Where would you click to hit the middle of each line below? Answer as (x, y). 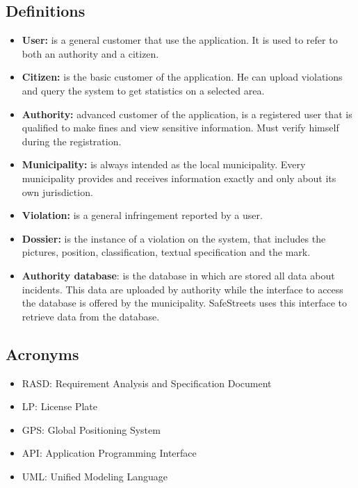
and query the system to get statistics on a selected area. (143, 90)
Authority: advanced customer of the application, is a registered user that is (187, 114)
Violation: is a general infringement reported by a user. (142, 215)
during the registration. (72, 141)
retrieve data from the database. (91, 316)
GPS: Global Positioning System (91, 429)
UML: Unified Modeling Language (95, 476)
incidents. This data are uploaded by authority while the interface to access (182, 289)
